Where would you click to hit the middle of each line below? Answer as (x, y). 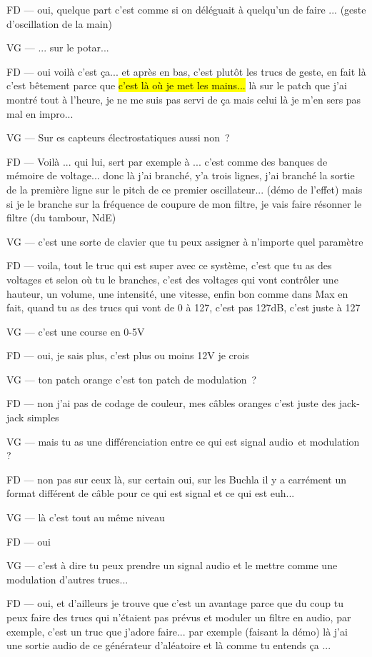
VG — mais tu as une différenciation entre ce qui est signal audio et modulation (183, 441)
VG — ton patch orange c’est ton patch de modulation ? (132, 379)
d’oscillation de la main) (59, 23)
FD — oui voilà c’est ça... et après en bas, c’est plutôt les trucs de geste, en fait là (186, 71)
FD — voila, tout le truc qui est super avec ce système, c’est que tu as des (169, 265)
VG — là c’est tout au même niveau (86, 517)
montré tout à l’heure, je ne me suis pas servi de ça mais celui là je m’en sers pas (184, 99)
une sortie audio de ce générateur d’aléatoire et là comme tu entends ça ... (169, 645)
